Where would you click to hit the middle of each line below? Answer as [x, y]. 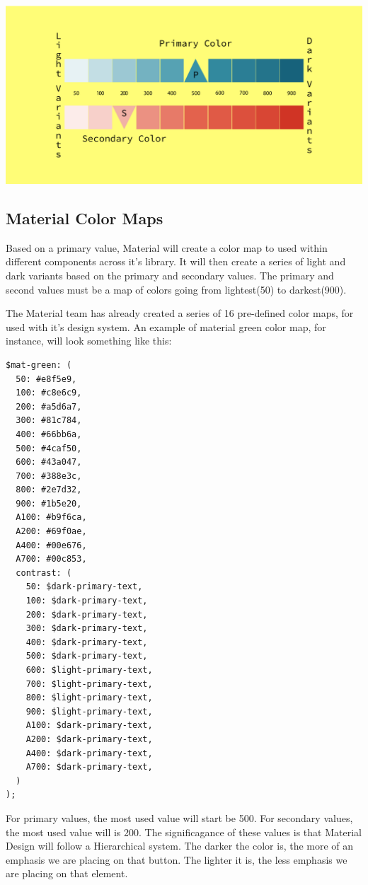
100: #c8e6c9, [49, 393]
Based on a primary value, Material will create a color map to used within [167, 247]
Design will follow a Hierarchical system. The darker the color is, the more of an [180, 846]
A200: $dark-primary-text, [89, 739]
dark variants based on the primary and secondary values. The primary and [170, 275]
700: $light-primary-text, [89, 684]
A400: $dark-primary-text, [89, 753]
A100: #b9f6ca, [51, 517]
